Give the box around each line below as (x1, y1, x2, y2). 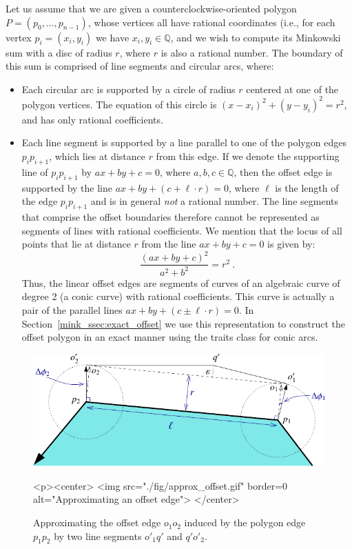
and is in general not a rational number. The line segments (90, 194, 338, 208)
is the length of (275, 180, 339, 194)
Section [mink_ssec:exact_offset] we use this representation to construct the (21, 316, 346, 330)
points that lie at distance (21, 237, 131, 251)
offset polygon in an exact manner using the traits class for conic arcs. (21, 330, 318, 344)
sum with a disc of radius (6, 45, 112, 59)
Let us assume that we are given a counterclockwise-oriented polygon (6, 1, 297, 15)
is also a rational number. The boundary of (161, 45, 343, 59)
